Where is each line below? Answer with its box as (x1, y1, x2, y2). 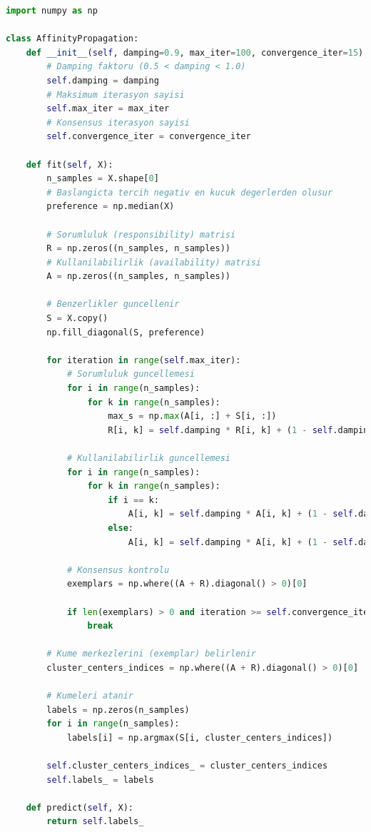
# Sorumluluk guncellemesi (66, 369, 195, 380)
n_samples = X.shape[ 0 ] (46, 173, 159, 184)
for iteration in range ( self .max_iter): (46, 355, 241, 365)
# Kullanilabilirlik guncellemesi (66, 453, 230, 463)
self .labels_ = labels (46, 774, 154, 785)
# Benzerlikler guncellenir (46, 299, 180, 310)
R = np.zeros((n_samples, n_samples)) (46, 243, 231, 254)
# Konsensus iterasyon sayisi (46, 117, 190, 128)
